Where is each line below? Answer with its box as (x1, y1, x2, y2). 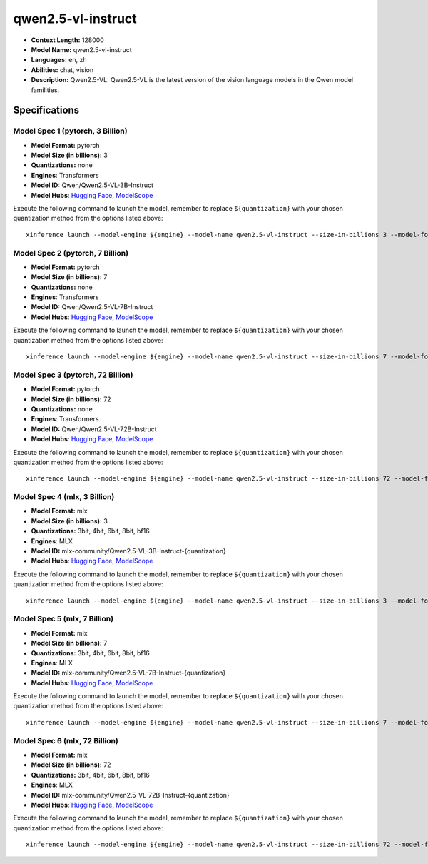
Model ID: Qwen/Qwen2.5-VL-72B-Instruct (31, 425, 157, 433)
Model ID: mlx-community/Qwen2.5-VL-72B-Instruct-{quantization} (31, 790, 230, 799)
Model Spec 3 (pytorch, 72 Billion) (13, 370, 133, 380)
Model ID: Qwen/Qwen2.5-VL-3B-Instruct (31, 181, 153, 189)
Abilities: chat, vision (31, 65, 94, 74)
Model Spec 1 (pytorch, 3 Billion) (13, 126, 128, 136)
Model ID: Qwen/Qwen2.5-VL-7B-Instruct (31, 303, 153, 311)
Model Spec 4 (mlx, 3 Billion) (13, 492, 115, 502)
